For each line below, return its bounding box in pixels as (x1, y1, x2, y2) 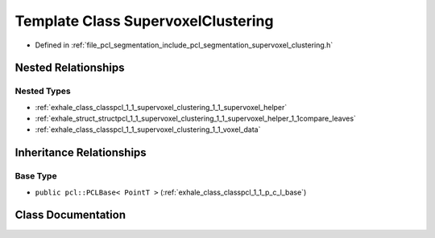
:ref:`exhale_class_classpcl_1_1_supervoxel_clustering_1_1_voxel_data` (35, 125, 261, 134)
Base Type (14, 170, 57, 182)
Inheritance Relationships (14, 146, 147, 160)
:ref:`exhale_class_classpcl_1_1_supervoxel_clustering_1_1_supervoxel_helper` (35, 102, 288, 112)
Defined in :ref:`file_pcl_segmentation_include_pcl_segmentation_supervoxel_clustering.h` (35, 40, 333, 50)
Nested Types (14, 85, 72, 96)
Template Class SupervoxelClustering (14, 12, 274, 30)
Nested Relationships (14, 61, 125, 75)
